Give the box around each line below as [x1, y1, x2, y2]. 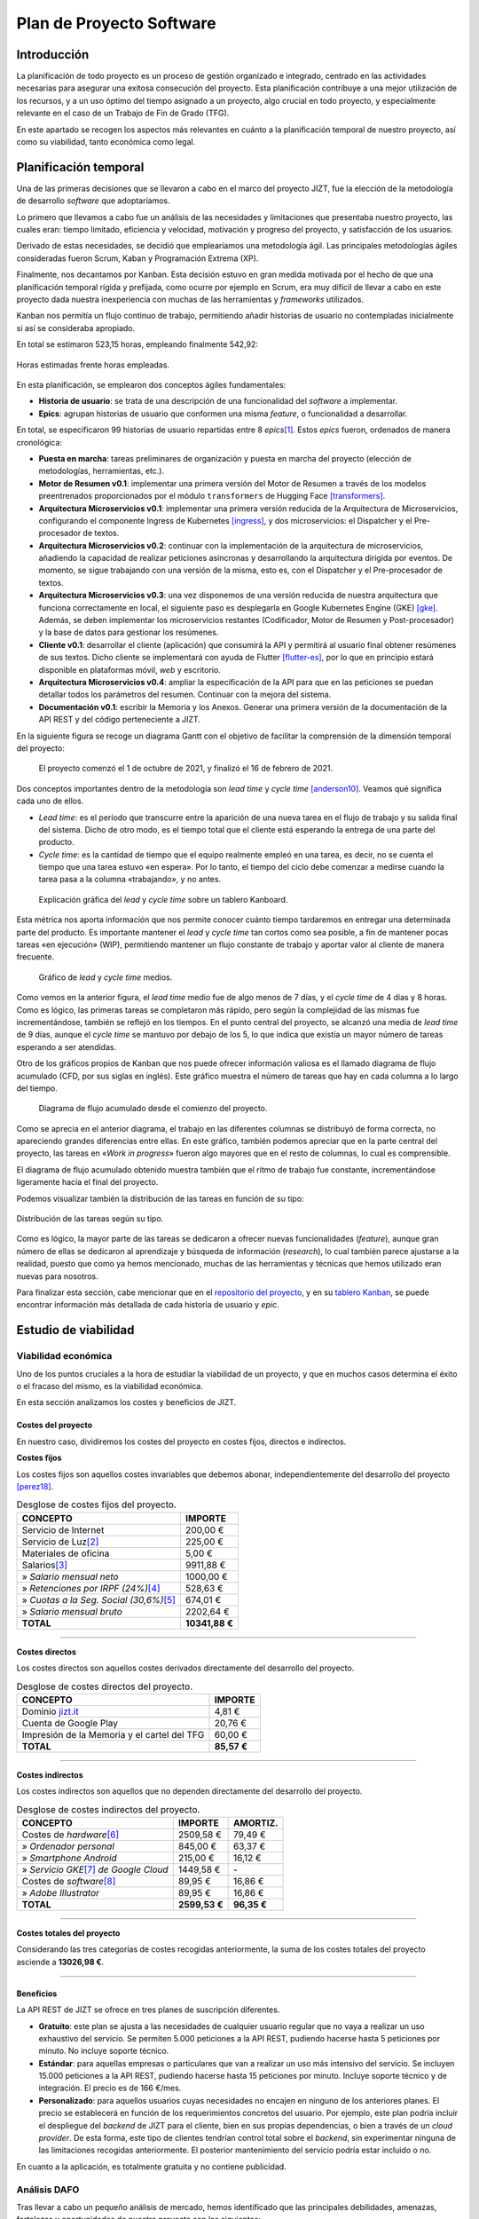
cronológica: [16, 437, 62, 447]
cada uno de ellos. [16, 795, 84, 807]
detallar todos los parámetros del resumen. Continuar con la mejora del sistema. [38, 689, 332, 700]
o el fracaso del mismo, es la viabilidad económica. [16, 1380, 203, 1391]
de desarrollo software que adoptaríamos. [16, 195, 170, 206]
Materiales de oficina [21, 1547, 110, 1560]
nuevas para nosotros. [16, 1270, 98, 1282]
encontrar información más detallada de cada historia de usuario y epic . [16, 1299, 279, 1310]
